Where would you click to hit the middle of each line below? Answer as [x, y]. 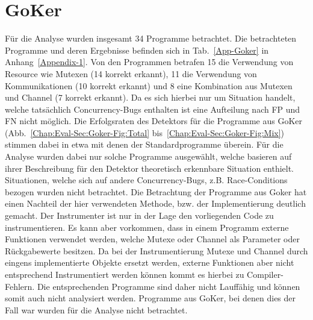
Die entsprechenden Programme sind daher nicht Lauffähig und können [169, 286]
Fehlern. [20, 286]
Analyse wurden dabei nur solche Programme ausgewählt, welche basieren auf [148, 156]
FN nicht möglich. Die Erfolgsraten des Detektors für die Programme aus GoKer [153, 121]
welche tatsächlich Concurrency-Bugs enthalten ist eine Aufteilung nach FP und [153, 109]
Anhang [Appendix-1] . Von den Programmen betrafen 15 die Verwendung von [149, 62]
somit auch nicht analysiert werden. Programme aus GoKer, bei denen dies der [150, 298]
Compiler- [265, 274]
